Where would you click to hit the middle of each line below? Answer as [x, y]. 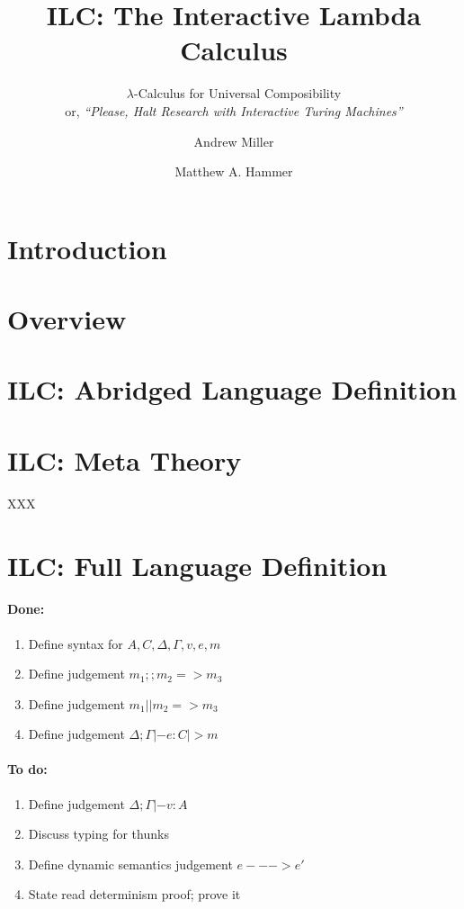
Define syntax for [76, 643]
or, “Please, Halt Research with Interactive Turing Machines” [234, 110]
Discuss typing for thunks [98, 834]
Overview [67, 319]
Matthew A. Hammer [234, 171]
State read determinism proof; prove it [134, 894]
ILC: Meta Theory [125, 459]
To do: [27, 769]
